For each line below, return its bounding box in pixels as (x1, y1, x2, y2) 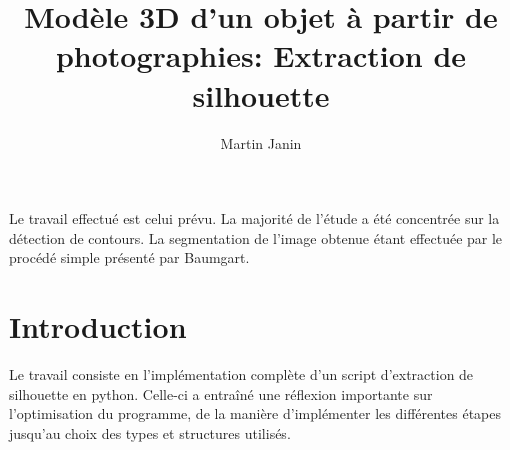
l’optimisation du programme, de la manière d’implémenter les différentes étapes (9, 403, 502, 424)
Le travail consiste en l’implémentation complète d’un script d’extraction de (9, 364, 474, 384)
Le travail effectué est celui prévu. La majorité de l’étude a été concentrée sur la (9, 208, 500, 229)
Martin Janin (220, 132, 302, 153)
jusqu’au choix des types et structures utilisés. (9, 422, 291, 443)
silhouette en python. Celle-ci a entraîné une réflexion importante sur (9, 383, 433, 404)
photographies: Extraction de (55, 35, 467, 76)
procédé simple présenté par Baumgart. (9, 247, 250, 268)
